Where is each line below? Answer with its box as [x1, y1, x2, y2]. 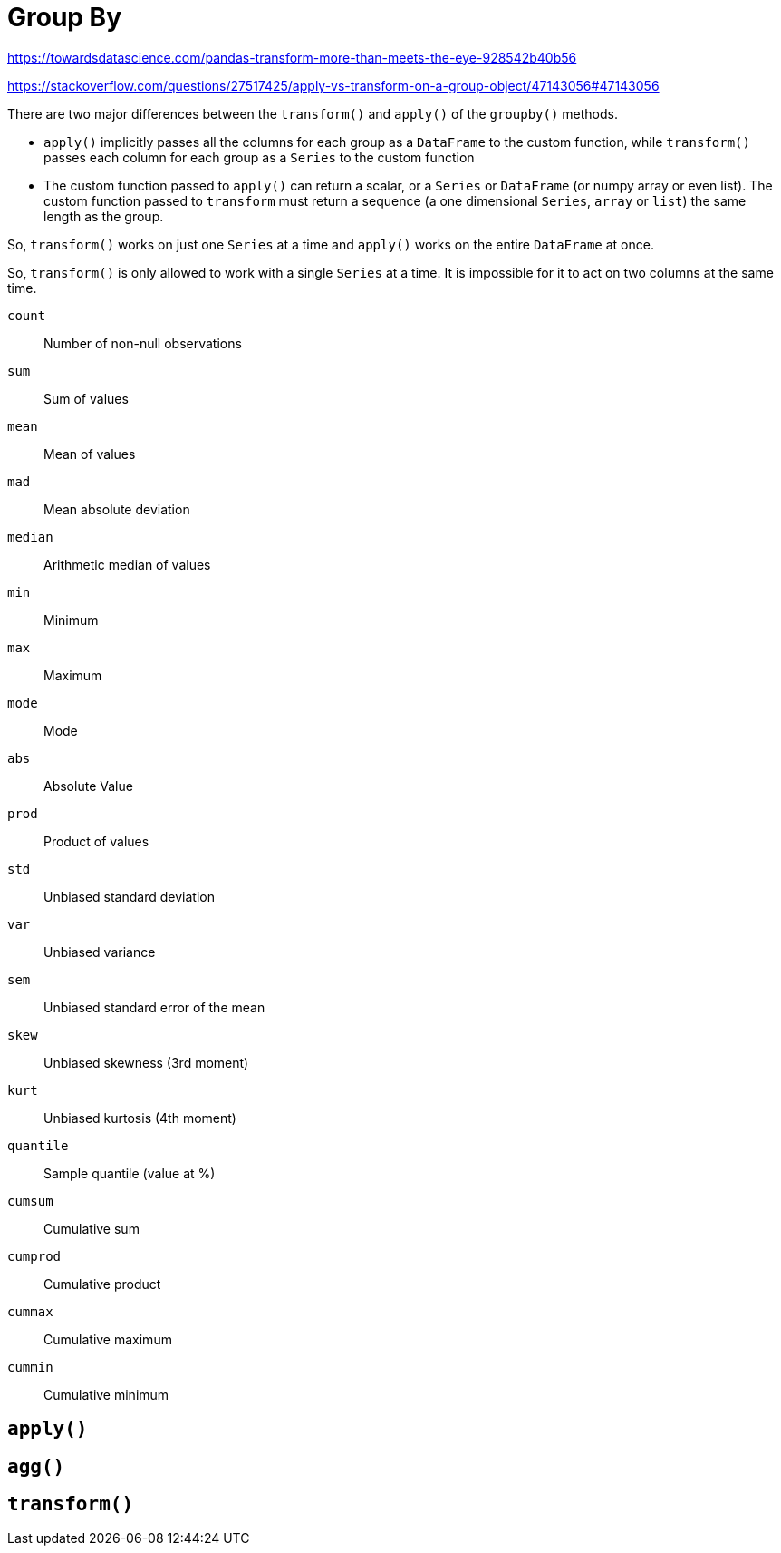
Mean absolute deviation [43, 501, 190, 517]
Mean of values [43, 445, 136, 462]
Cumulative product [43, 1275, 161, 1292]
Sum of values [43, 390, 129, 406]
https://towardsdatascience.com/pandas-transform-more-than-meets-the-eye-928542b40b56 [7, 49, 577, 65]
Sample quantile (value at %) [43, 1165, 216, 1181]
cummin [7, 1359, 53, 1374]
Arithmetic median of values [43, 556, 211, 572]
